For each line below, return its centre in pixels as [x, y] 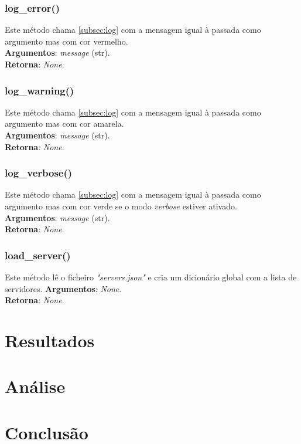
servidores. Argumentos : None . [63, 288]
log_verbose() [39, 173]
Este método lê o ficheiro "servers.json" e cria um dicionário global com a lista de [151, 277]
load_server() [38, 255]
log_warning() [40, 90]
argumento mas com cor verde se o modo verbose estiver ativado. [121, 206]
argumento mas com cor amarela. [64, 123]
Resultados [50, 340]
